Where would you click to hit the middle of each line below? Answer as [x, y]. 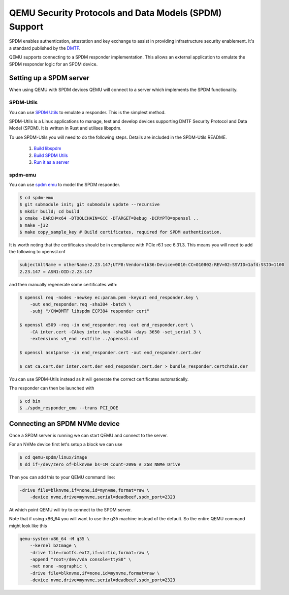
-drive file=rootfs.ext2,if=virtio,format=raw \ [90, 552]
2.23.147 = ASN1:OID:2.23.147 [56, 271]
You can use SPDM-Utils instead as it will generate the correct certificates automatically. [99, 379]
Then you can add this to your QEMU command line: [62, 477]
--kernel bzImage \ [53, 546]
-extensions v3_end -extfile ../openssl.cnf [84, 339]
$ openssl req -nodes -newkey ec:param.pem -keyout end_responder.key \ [109, 297]
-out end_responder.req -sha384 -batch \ [80, 304]
